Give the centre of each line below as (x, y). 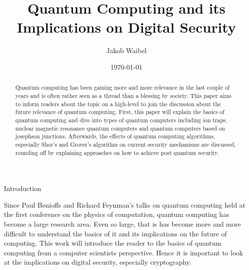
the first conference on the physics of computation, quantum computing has (117, 214)
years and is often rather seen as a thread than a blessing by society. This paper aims (123, 95)
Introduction (23, 188)
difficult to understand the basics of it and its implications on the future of (116, 233)
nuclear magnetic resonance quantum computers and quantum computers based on (120, 128)
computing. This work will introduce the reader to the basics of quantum (113, 243)
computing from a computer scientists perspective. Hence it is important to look (124, 252)
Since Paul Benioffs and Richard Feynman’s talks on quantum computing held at (125, 204)
